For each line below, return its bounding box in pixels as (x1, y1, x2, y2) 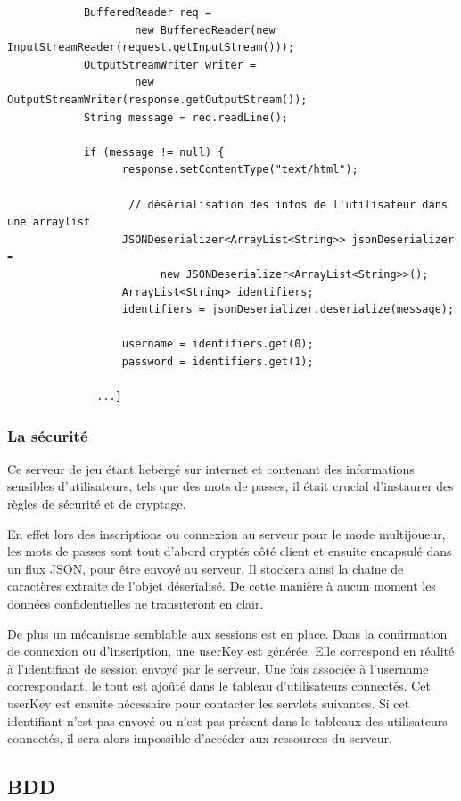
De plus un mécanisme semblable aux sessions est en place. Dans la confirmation (7, 624, 448, 642)
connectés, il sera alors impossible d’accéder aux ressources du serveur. (7, 729, 392, 748)
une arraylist (7, 216, 91, 229)
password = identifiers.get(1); (121, 355, 314, 368)
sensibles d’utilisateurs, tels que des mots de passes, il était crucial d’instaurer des (7, 477, 454, 495)
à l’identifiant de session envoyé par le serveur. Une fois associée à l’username (7, 658, 429, 677)
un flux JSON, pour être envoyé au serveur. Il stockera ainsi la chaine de (7, 559, 404, 577)
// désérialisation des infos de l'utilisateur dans (128, 198, 448, 211)
